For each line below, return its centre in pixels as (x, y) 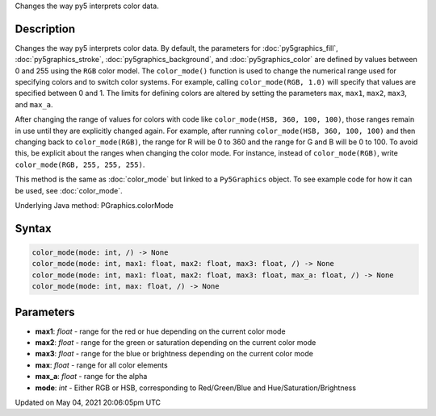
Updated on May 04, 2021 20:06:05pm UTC (88, 402)
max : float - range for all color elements (102, 365)
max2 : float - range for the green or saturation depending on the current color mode (176, 343)
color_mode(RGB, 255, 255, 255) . (80, 164)
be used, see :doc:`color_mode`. (69, 190)
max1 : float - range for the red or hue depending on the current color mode (160, 331)
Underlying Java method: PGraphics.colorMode (94, 205)
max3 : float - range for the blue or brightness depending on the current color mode (174, 354)
